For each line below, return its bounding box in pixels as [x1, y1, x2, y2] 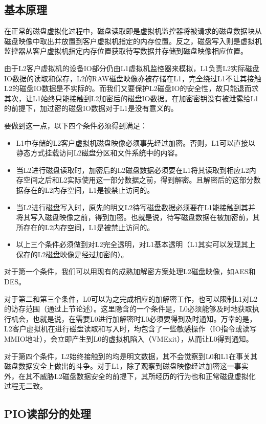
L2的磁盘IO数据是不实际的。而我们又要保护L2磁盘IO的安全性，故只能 [4, 83, 237, 94]
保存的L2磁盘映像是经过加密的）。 [16, 249, 128, 259]
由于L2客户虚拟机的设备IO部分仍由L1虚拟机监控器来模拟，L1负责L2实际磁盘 [4, 62, 259, 73]
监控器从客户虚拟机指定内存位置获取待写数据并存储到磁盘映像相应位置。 [4, 46, 248, 56]
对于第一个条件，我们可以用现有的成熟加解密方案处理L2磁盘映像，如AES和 [4, 266, 256, 277]
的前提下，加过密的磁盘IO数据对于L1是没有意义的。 [4, 103, 178, 114]
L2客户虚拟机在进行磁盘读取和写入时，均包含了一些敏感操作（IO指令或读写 [4, 323, 257, 334]
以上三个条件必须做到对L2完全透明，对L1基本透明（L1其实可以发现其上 [16, 239, 256, 250]
